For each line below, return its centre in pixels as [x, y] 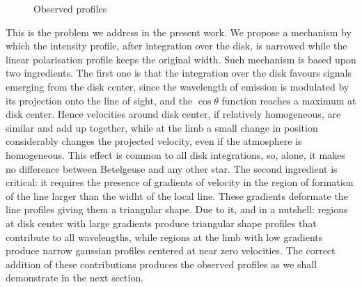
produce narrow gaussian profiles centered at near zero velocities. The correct [171, 250]
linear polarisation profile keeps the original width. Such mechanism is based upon [181, 59]
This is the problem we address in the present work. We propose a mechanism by [179, 32]
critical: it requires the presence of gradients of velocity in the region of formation [180, 182]
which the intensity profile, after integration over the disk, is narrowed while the [176, 46]
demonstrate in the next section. [75, 278]
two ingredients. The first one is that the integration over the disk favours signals [179, 73]
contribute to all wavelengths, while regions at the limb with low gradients [164, 236]
